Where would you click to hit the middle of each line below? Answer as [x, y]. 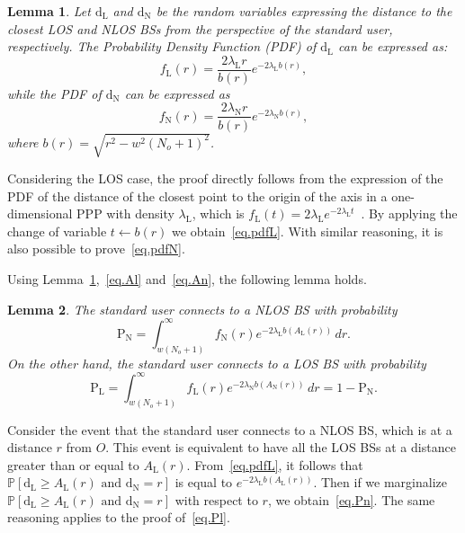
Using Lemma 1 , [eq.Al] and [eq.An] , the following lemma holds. [187, 279]
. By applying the [409, 213]
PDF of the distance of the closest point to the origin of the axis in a [197, 195]
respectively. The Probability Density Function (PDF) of [162, 46]
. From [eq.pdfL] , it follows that [275, 464]
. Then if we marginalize [380, 482]
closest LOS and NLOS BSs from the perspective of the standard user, [200, 28]
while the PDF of [54, 93]
